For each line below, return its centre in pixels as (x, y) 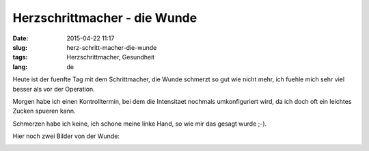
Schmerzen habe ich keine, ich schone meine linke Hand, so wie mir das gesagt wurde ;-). (140, 124)
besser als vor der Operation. (54, 89)
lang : (20, 67)
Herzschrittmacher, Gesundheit (111, 57)
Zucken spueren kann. (44, 111)
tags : (20, 57)
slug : (20, 47)
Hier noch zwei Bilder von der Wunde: (66, 136)
